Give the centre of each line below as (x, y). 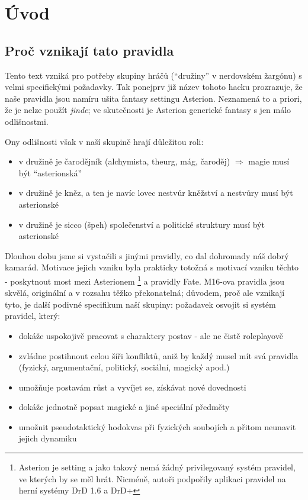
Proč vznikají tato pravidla (89, 50)
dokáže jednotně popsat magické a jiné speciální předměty (124, 407)
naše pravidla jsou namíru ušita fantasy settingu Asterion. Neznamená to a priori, (153, 98)
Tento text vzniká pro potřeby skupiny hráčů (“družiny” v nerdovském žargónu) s (153, 75)
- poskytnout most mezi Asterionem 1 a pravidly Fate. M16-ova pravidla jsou (145, 280)
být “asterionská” (50, 172)
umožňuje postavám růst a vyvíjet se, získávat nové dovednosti (132, 387)
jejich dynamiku (48, 438)
